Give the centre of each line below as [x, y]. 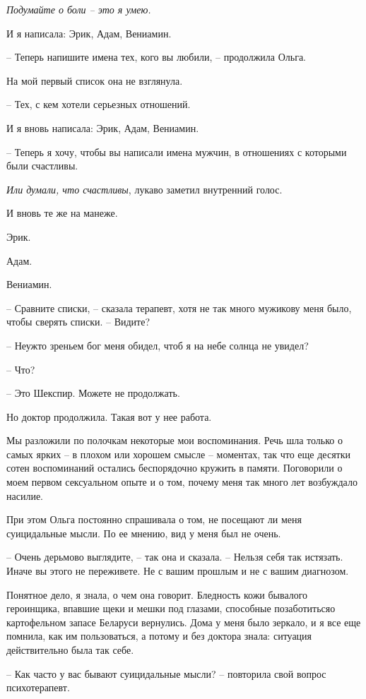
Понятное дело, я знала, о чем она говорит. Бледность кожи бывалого [157, 594]
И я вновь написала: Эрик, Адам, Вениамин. [103, 127]
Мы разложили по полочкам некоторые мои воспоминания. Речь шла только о [175, 440]
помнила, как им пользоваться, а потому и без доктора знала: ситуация [159, 636]
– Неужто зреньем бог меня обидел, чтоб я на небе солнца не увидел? [158, 345]
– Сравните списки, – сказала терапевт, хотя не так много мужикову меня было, [179, 307]
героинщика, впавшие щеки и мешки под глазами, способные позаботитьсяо [171, 608]
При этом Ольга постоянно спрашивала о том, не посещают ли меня [154, 519]
